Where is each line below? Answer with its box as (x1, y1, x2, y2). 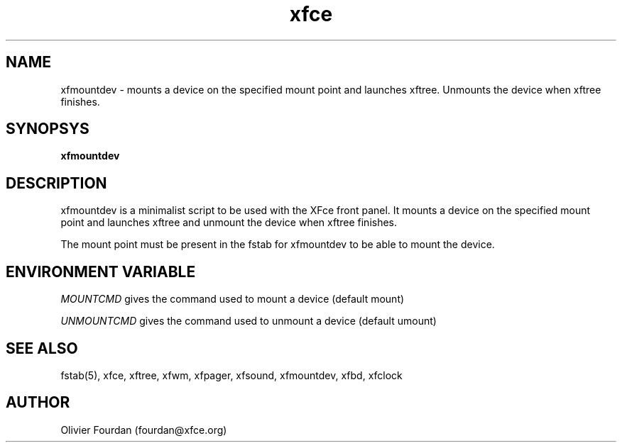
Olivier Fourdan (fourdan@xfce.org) (60, 423, 227, 436)
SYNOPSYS (6, 120, 89, 138)
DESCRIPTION (6, 174, 107, 192)
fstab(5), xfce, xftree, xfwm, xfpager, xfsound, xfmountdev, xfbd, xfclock (60, 369, 403, 381)
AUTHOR (6, 393, 70, 412)
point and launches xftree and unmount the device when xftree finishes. (60, 216, 398, 229)
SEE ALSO (6, 339, 78, 357)
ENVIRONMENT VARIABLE (6, 262, 196, 281)
